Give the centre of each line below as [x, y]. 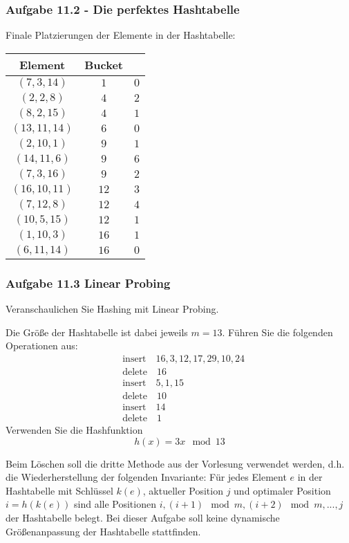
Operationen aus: [42, 346]
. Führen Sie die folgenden [277, 332]
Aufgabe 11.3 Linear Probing [88, 283]
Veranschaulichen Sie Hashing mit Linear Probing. [112, 309]
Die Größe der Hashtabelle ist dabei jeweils [97, 332]
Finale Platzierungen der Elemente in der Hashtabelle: [121, 35]
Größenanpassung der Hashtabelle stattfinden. [103, 531]
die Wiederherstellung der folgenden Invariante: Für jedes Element [146, 477]
